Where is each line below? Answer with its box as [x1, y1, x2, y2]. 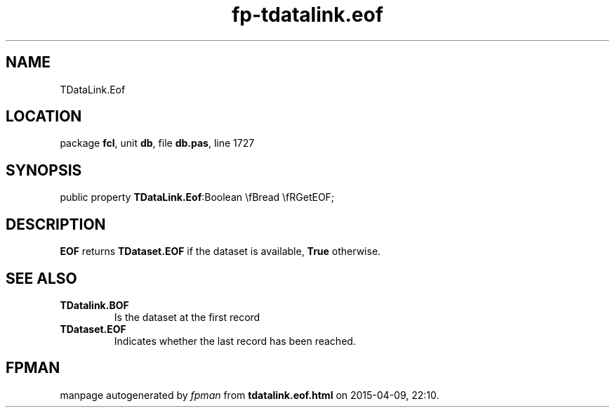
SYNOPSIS [6, 161, 82, 179]
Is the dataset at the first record [114, 310, 260, 323]
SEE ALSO [6, 269, 77, 287]
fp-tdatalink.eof [232, 3, 383, 27]
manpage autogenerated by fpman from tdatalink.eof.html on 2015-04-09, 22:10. [60, 388, 439, 401]
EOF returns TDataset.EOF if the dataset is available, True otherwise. [60, 245, 381, 258]
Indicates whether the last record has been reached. [114, 334, 356, 347]
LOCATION [6, 107, 82, 126]
